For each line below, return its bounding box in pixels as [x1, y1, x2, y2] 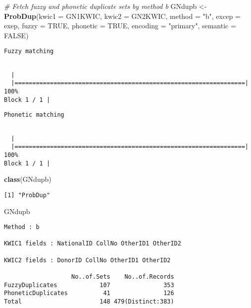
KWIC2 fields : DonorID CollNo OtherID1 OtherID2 [4, 256, 171, 264]
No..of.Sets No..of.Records [71, 273, 174, 281]
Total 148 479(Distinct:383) [4, 298, 174, 305]
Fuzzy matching [4, 48, 54, 55]
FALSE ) [4, 30, 29, 40]
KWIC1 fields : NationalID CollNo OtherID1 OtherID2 [4, 240, 181, 247]
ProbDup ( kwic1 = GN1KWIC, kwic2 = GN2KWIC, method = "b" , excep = [4, 10, 241, 21]
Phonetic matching [4, 111, 64, 119]
